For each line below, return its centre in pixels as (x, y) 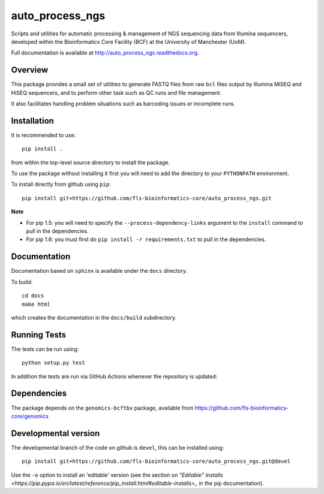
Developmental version (55, 433)
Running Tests (38, 335)
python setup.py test (53, 363)
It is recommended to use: (43, 135)
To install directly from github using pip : (61, 184)
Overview (30, 70)
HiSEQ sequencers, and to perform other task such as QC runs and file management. (116, 92)
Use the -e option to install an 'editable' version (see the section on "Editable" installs (117, 475)
